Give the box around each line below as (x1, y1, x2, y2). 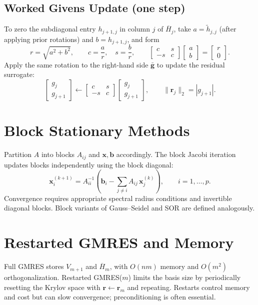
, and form (127, 33, 159, 44)
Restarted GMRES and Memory (4, 232, 234, 252)
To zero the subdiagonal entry (4, 23, 96, 34)
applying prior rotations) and (4, 33, 93, 44)
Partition (4, 149, 32, 159)
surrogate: (4, 69, 34, 79)
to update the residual (156, 59, 225, 69)
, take (173, 23, 191, 34)
